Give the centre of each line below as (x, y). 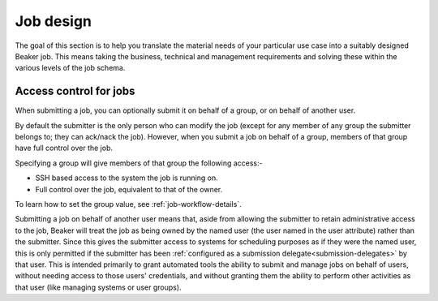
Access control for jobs (75, 91)
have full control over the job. (64, 148)
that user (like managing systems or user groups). (98, 287)
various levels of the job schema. (70, 68)
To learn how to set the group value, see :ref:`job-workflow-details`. (129, 204)
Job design (54, 21)
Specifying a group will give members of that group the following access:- (139, 163)
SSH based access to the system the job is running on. (127, 178)
